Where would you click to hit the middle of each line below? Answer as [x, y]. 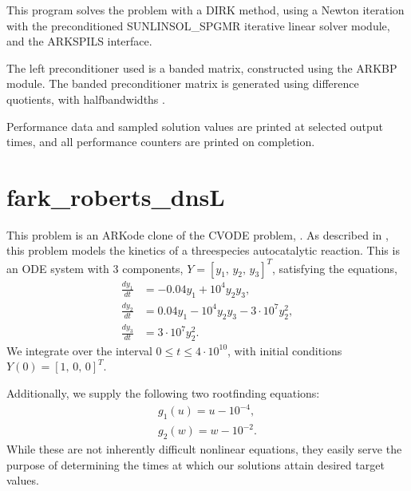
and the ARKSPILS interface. [79, 41]
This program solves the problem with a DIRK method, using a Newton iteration [205, 10]
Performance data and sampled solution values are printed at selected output [195, 126]
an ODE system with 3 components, [95, 268]
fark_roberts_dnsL [116, 196]
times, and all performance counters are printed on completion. [161, 142]
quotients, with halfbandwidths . [86, 99]
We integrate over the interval [79, 350]
